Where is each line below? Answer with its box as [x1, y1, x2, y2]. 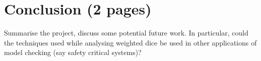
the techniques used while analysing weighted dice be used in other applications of [4, 37, 257, 47]
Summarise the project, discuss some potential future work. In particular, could [4, 27, 248, 38]
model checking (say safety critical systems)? [4, 47, 142, 57]
